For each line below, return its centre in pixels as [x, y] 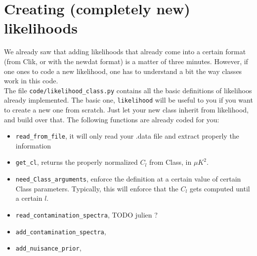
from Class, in [170, 162]
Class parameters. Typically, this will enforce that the [97, 188]
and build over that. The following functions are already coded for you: [112, 119]
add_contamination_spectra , [61, 231]
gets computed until [220, 188]
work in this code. [31, 81]
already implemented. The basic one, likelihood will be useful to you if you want [128, 100]
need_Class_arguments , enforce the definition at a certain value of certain [128, 179]
